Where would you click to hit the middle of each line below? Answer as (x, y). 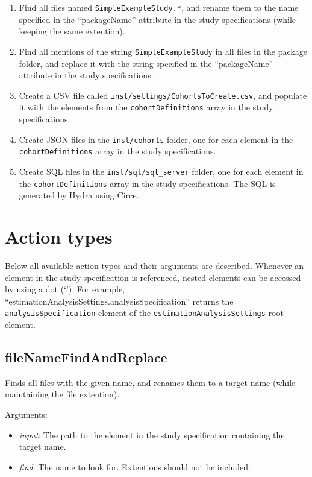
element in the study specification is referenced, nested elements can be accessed (153, 277)
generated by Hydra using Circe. (79, 195)
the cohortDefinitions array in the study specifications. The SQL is (147, 183)
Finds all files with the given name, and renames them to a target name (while (150, 382)
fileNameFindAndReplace (86, 357)
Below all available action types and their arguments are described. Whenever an (154, 265)
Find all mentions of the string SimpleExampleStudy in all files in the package (163, 51)
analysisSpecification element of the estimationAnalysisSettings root (144, 313)
